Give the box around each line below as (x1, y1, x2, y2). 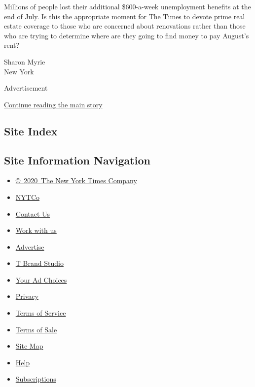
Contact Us (15, 208, 50, 219)
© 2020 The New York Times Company (15, 175, 137, 186)
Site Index (4, 123, 58, 138)
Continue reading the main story (4, 99, 103, 109)
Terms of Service (15, 308, 66, 318)
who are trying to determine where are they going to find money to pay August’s (4, 30, 249, 40)
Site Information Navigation (4, 152, 150, 167)
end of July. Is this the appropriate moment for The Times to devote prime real (4, 11, 245, 21)
